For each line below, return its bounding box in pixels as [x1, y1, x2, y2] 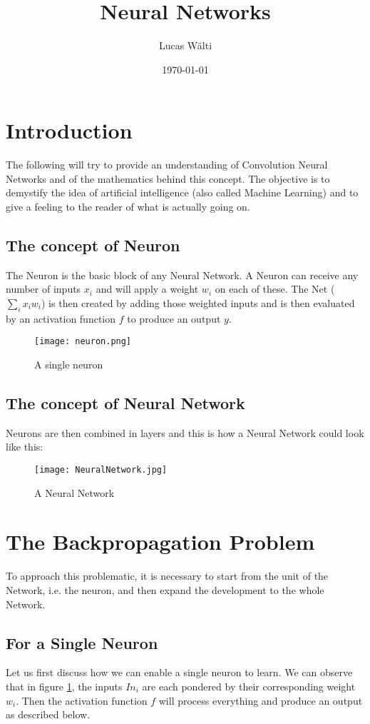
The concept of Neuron [6, 234, 180, 256]
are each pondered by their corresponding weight [142, 679, 356, 693]
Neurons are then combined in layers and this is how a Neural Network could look [6, 425, 364, 440]
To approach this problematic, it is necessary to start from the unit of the [6, 568, 329, 583]
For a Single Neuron [6, 631, 158, 653]
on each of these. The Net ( [215, 281, 335, 296]
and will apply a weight [96, 281, 199, 296]
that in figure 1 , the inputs [6, 679, 123, 693]
